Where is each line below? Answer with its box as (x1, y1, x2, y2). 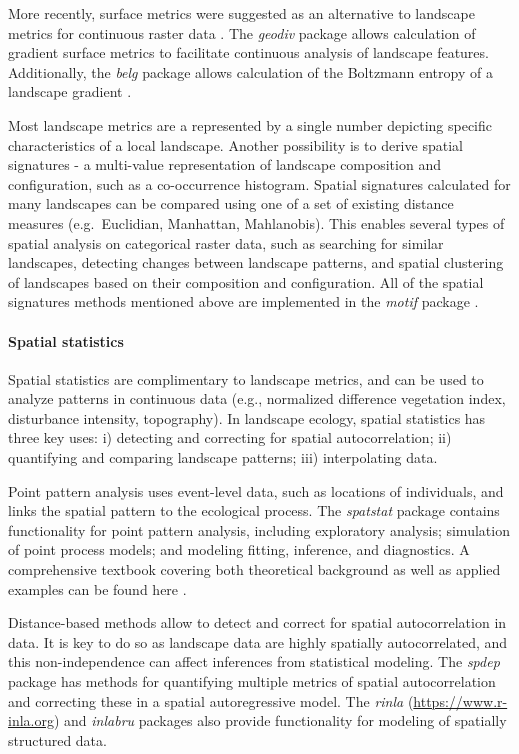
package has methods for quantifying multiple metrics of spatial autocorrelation (8, 671, 496, 692)
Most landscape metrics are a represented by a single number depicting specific (8, 114, 493, 135)
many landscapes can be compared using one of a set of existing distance (8, 193, 454, 214)
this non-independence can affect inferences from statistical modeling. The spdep (8, 651, 500, 672)
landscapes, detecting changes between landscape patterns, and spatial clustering (8, 252, 504, 273)
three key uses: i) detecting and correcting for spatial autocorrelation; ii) (8, 427, 452, 448)
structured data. (8, 729, 107, 750)
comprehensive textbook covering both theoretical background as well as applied (8, 559, 501, 580)
